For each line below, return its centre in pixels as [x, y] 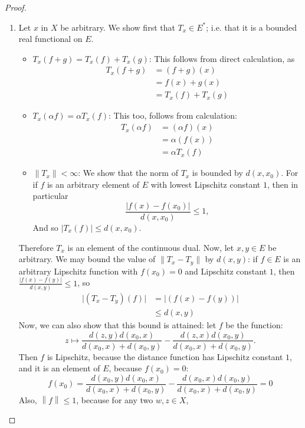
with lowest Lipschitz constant [206, 184]
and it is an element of [59, 368]
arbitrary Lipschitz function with [78, 271]
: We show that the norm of [128, 173]
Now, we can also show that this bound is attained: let [117, 324]
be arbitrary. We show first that [118, 27]
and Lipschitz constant [226, 271]
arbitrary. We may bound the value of [87, 259]
